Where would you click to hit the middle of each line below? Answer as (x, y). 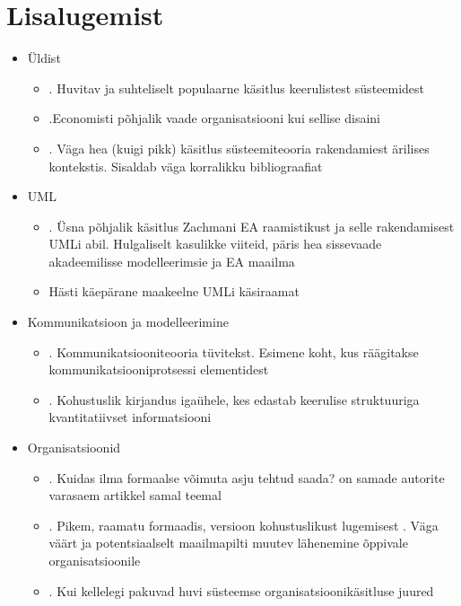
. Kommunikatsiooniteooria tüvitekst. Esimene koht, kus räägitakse (234, 351)
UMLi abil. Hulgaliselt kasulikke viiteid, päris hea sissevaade (215, 244)
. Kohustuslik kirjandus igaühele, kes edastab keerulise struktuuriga (234, 399)
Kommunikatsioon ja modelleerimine (128, 322)
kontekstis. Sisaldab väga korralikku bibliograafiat (186, 166)
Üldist (44, 58)
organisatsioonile (95, 560)
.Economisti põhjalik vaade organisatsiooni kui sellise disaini (214, 118)
